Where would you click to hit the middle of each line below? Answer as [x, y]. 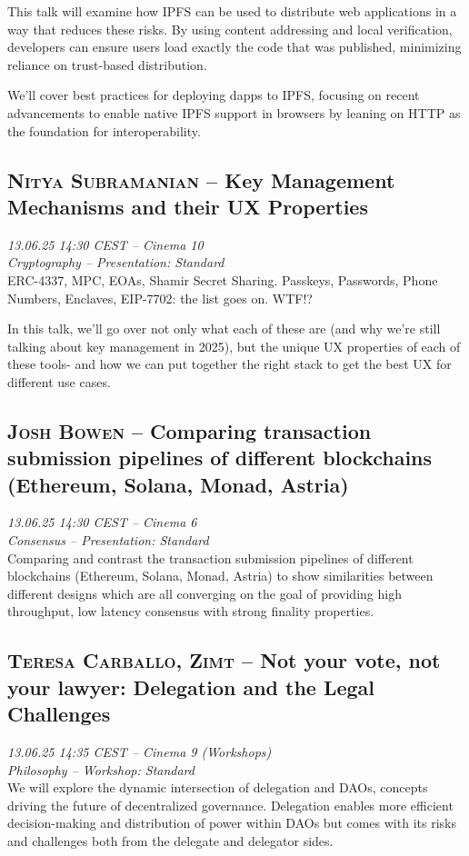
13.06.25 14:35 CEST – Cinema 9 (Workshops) [140, 752]
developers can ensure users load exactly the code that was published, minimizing [234, 47]
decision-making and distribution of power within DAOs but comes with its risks [232, 823]
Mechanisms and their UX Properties [188, 206]
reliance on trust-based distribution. [107, 64]
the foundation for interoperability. [104, 130]
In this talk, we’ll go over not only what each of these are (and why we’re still [224, 328]
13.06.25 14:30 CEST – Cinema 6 [102, 522]
